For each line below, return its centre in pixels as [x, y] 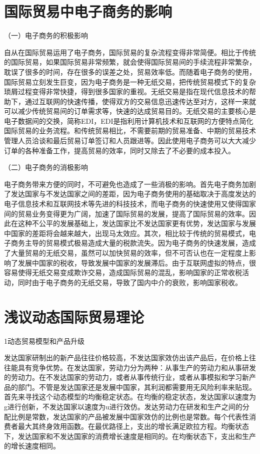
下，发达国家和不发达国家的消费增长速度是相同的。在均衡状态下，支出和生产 [130, 436]
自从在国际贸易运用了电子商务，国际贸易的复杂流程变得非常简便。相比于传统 [130, 52]
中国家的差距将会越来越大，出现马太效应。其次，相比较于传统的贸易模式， [126, 233]
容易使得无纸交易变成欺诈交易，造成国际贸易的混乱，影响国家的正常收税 [123, 272]
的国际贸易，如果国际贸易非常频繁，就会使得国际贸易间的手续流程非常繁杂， [130, 62]
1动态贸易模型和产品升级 [44, 340]
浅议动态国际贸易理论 [74, 316]
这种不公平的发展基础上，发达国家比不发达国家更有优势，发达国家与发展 [137, 223]
